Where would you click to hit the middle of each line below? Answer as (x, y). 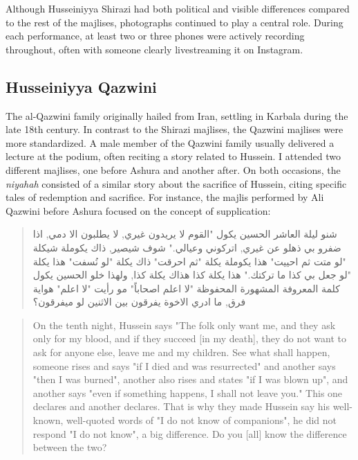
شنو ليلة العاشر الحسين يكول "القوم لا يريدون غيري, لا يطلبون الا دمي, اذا (185, 234)
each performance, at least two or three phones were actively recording (155, 36)
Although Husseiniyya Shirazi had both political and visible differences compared (178, 8)
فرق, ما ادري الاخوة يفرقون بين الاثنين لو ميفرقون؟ (139, 302)
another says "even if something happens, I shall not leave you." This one (188, 392)
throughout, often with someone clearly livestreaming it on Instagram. (154, 49)
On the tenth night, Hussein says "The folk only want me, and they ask (184, 325)
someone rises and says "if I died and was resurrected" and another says (184, 365)
